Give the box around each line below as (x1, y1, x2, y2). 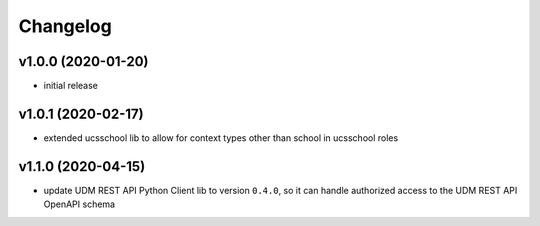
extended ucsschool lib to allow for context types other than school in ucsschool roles (43, 131, 399, 144)
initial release (43, 80, 99, 92)
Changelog (18, 15, 112, 37)
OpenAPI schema (43, 198, 115, 210)
